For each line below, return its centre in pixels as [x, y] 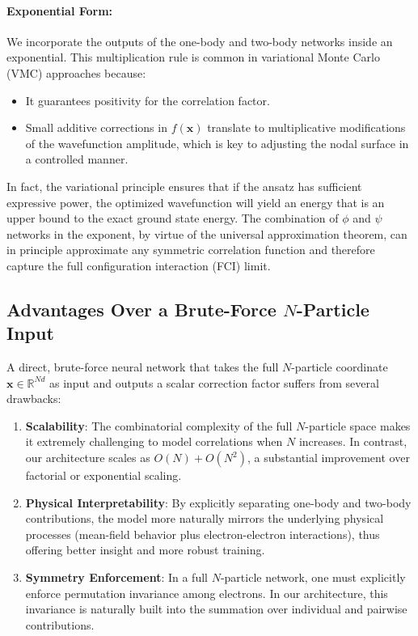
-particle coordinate [340, 367]
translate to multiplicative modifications [306, 127]
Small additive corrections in [96, 127]
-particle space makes [358, 425]
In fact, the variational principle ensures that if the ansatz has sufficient [184, 186]
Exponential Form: [60, 10]
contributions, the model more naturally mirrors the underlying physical [205, 518]
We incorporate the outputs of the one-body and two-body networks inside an [200, 41]
